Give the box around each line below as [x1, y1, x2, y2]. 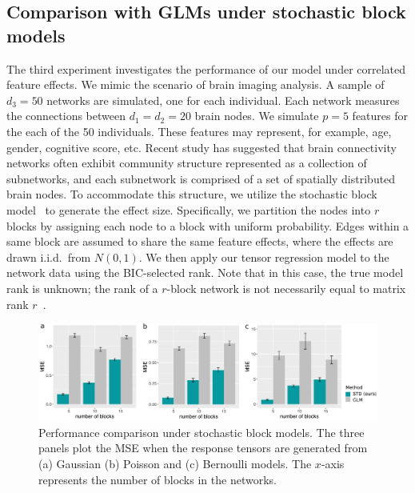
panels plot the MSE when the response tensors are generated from [38, 439, 368, 456]
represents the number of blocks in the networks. [38, 471, 277, 487]
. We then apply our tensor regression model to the [138, 248, 389, 265]
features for [352, 107, 408, 124]
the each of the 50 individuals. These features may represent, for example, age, [6, 122, 392, 139]
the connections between [6, 107, 126, 124]
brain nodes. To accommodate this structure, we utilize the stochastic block [6, 186, 377, 202]
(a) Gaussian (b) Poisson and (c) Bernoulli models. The [38, 455, 312, 472]
